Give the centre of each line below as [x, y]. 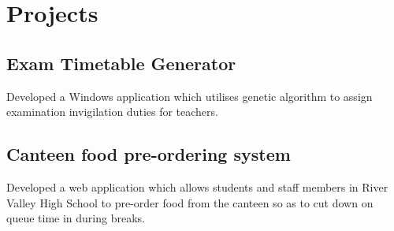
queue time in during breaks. [76, 218]
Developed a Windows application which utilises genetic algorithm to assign [190, 96]
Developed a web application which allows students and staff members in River [197, 186]
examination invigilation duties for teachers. [112, 112]
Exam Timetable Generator [121, 63]
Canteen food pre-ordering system [149, 154]
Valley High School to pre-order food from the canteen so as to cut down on [190, 202]
